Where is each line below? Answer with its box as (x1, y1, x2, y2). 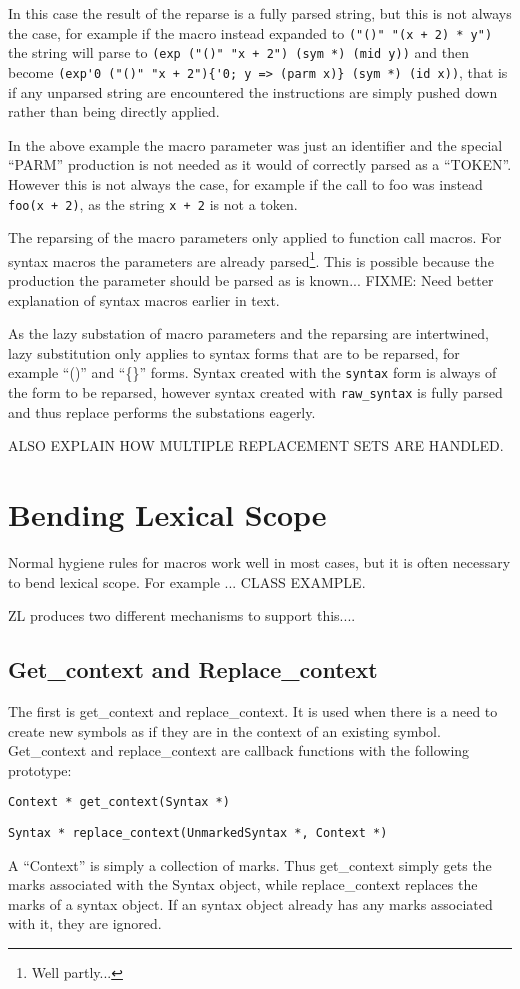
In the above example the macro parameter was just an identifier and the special (8, 134, 503, 155)
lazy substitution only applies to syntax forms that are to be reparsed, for (8, 342, 460, 363)
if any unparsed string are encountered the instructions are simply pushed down (8, 81, 498, 102)
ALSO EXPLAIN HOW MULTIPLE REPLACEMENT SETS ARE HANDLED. (8, 435, 504, 456)
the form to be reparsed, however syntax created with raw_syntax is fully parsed (8, 382, 503, 403)
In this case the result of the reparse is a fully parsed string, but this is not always (8, 3, 512, 23)
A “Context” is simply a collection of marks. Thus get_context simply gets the (8, 854, 492, 875)
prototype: (8, 759, 72, 780)
